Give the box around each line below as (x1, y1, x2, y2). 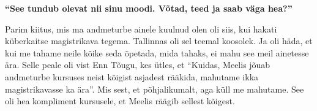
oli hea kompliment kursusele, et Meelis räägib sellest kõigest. (5, 94, 235, 107)
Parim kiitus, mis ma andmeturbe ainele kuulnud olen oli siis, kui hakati (5, 22, 277, 35)
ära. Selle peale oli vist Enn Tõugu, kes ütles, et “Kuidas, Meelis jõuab (5, 58, 270, 71)
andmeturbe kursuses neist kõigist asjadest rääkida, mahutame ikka (5, 70, 259, 83)
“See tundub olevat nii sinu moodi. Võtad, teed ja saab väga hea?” (5, 2, 293, 14)
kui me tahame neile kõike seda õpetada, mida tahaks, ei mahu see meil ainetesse (5, 46, 309, 59)
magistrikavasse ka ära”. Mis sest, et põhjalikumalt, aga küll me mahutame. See (5, 82, 304, 95)
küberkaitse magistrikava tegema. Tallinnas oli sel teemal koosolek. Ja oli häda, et (5, 34, 313, 47)
